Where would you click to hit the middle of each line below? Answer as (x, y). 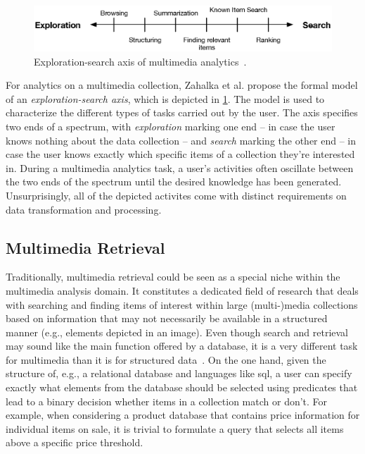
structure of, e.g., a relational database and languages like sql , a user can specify (179, 373)
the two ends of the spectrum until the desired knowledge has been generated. (174, 182)
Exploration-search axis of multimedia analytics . (140, 61)
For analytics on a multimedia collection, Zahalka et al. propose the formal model (182, 85)
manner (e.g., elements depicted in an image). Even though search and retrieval (177, 332)
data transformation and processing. (84, 209)
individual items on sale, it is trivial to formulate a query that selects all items (175, 428)
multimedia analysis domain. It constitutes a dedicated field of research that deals (182, 290)
